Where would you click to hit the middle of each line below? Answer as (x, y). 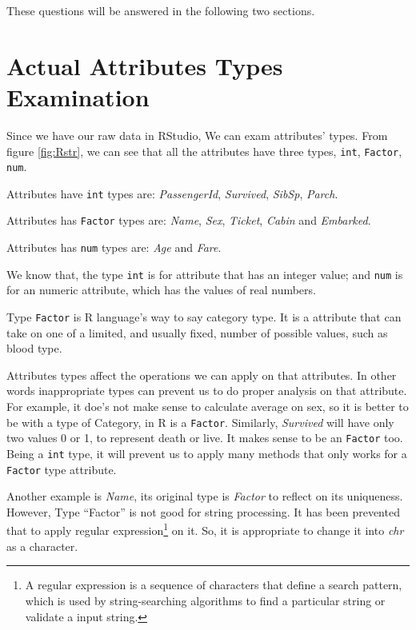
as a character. (42, 546)
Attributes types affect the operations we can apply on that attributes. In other (202, 375)
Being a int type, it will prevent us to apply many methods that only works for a (207, 453)
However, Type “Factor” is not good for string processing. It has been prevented (203, 511)
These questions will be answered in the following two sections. (161, 10)
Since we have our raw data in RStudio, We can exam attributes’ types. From (197, 135)
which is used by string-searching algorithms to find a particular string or (205, 600)
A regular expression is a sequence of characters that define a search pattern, (214, 585)
